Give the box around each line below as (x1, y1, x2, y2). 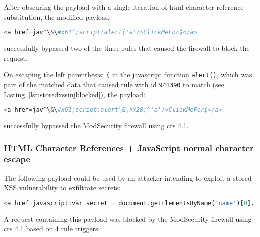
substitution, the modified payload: (4, 11, 111, 22)
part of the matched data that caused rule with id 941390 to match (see (4, 79, 224, 89)
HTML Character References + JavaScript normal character (4, 141, 254, 154)
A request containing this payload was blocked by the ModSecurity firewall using (4, 213, 252, 224)
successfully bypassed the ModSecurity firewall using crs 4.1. (4, 120, 189, 131)
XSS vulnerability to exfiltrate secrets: (4, 182, 121, 193)
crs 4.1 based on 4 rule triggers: (4, 223, 100, 234)
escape (4, 153, 31, 165)
